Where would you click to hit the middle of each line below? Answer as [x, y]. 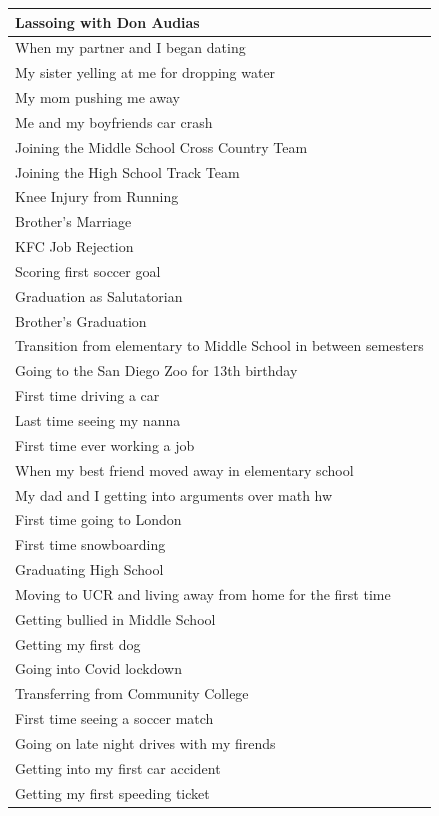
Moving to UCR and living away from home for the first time [203, 593]
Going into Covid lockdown [98, 668]
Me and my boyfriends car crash [114, 121]
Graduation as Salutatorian [99, 295]
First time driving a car [87, 395]
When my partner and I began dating [130, 47]
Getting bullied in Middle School [115, 618]
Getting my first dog [78, 643]
